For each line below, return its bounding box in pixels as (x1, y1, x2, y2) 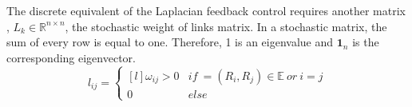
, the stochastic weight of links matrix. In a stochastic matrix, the (65, 18, 387, 34)
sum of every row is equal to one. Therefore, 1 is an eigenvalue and (6, 34, 334, 50)
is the (352, 34, 379, 50)
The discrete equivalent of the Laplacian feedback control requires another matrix (6, 2, 406, 18)
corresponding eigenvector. (6, 49, 136, 65)
